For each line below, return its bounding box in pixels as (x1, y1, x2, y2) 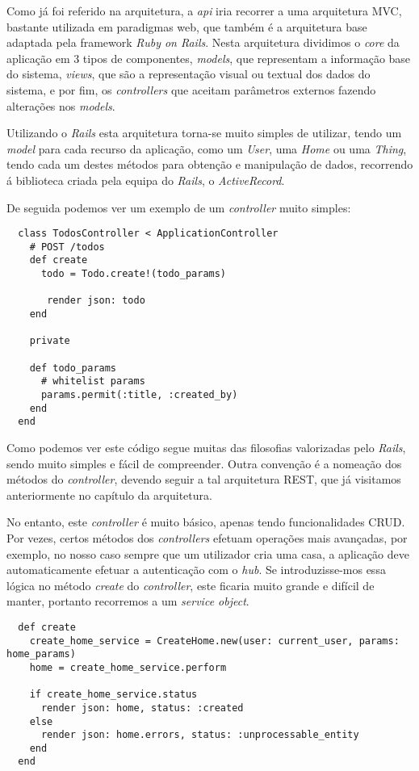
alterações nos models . (6, 97, 115, 114)
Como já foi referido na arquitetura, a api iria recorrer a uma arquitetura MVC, (6, 2, 402, 19)
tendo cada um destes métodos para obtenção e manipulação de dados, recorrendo (6, 156, 413, 173)
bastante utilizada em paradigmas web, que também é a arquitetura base (6, 18, 367, 35)
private (29, 335, 70, 347)
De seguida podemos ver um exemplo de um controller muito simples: (6, 199, 351, 216)
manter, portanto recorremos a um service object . (6, 593, 249, 610)
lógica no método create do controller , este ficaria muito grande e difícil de (6, 576, 375, 593)
